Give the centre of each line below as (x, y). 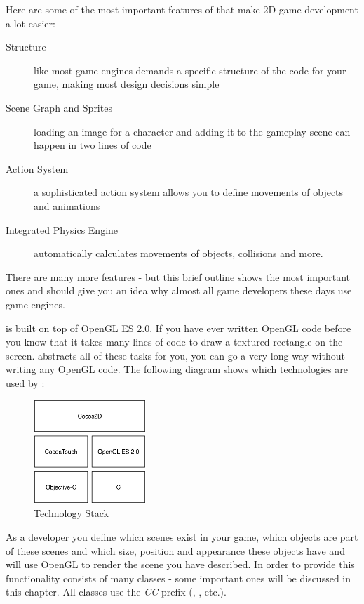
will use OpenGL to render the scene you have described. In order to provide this (180, 564)
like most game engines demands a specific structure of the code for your (190, 70)
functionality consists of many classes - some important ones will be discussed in (178, 578)
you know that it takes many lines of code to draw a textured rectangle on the (174, 342)
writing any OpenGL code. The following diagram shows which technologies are (177, 369)
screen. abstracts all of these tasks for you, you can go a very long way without (175, 355)
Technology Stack (71, 513)
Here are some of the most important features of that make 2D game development (182, 9)
